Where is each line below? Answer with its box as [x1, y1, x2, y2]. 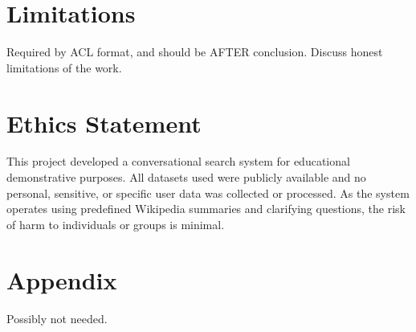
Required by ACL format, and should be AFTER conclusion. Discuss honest [6, 43, 383, 60]
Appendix [6, 263, 117, 296]
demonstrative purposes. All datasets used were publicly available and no [6, 169, 366, 186]
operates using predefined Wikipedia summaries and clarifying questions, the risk [6, 200, 406, 217]
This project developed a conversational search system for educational [6, 153, 350, 170]
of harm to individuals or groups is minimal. [6, 215, 225, 232]
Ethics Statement [6, 106, 202, 139]
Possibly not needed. [6, 309, 108, 326]
